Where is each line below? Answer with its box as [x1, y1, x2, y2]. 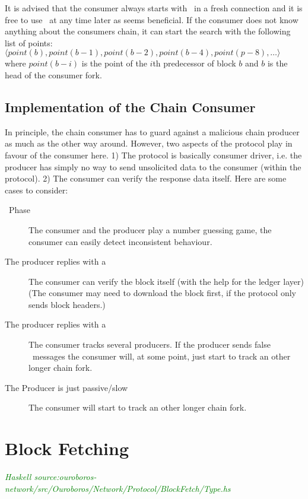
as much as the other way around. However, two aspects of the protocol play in [5, 137, 293, 150]
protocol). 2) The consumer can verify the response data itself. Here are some [5, 172, 287, 185]
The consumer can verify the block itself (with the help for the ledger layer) [28, 275, 304, 287]
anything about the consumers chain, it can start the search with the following [5, 25, 291, 37]
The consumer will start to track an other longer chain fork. [28, 401, 247, 414]
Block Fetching [5, 436, 129, 460]
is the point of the [81, 57, 147, 69]
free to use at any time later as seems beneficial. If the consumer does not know [5, 13, 299, 26]
